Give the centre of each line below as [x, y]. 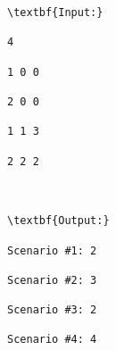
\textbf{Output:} [58, 221]
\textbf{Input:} [55, 12]
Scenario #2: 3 [52, 280]
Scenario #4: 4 [52, 340]
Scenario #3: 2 [52, 310]
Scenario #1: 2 [52, 250]
